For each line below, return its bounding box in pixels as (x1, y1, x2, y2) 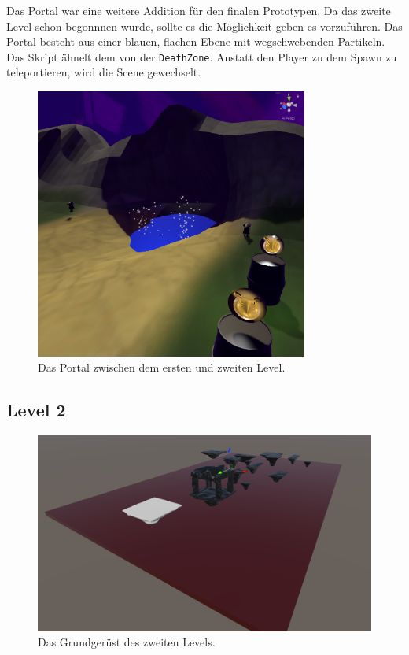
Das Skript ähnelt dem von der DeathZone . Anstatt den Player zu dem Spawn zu (6, 48, 397, 65)
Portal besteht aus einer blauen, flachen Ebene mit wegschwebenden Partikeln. (6, 33, 385, 50)
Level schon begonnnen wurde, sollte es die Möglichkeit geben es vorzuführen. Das (6, 17, 403, 34)
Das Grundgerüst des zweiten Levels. (38, 634, 216, 650)
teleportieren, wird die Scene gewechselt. (6, 64, 201, 80)
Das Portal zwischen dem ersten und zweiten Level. (38, 359, 286, 376)
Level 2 (6, 398, 66, 422)
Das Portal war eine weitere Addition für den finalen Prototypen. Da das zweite (6, 2, 391, 18)
